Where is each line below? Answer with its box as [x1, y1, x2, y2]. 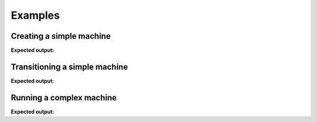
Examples [11, 9, 60, 22]
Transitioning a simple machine [11, 62, 129, 72]
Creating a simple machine [11, 31, 111, 41]
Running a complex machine [11, 93, 117, 103]
